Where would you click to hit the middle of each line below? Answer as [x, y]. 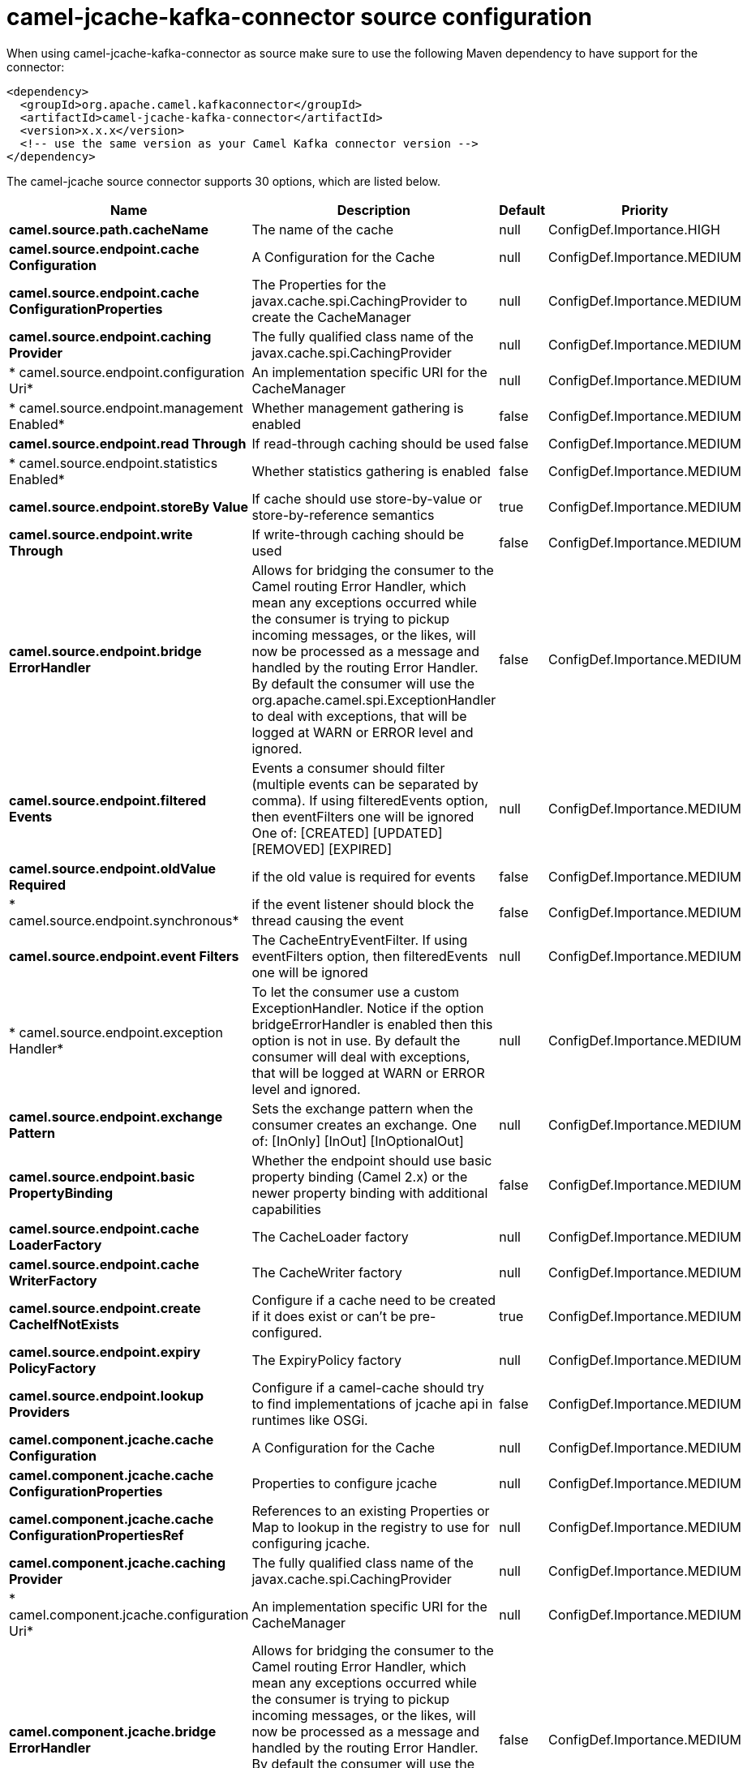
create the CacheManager [331, 317]
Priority [645, 210]
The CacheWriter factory [327, 1272]
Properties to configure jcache [344, 1483]
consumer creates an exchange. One [364, 1124]
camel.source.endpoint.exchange [116, 1116]
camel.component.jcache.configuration [129, 1614]
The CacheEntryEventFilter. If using [360, 940]
